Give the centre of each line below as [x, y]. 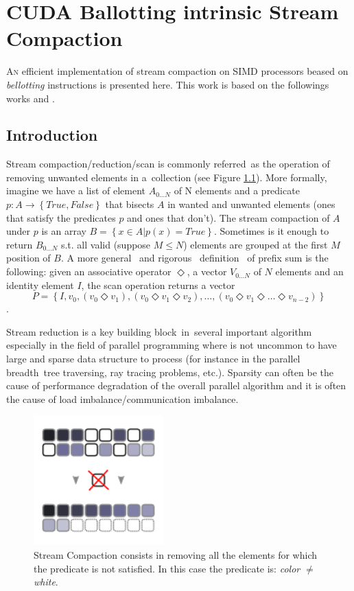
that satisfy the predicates [61, 217]
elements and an [309, 271]
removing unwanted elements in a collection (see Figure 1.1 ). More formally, [167, 177]
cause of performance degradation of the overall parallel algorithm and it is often [176, 385]
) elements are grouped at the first [256, 244]
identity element [40, 285]
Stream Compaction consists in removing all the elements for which [175, 554]
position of [28, 258]
